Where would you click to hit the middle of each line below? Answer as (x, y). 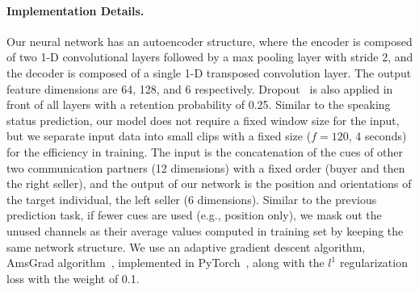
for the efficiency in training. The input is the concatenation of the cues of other (205, 151)
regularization (373, 263)
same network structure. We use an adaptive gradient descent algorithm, (186, 246)
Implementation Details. (75, 10)
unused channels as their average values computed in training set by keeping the (205, 230)
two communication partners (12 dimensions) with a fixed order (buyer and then (206, 167)
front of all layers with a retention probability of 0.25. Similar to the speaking (199, 104)
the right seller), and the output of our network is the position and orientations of (209, 184)
